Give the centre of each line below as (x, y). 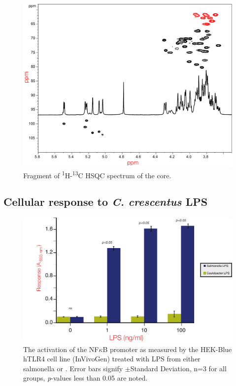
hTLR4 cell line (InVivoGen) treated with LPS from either (112, 359)
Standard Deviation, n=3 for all (178, 368)
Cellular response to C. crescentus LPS (106, 202)
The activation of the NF (61, 349)
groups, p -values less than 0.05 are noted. (85, 378)
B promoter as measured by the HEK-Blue (167, 349)
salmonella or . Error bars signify (73, 368)
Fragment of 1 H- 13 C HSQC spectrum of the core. (97, 174)
